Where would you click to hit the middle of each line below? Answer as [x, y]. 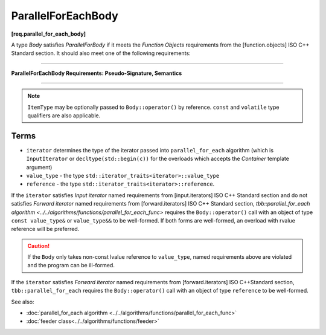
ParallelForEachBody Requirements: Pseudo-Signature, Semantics [97, 73]
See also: [23, 302]
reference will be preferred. [45, 229]
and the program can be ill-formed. [71, 265]
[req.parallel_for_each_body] [49, 34]
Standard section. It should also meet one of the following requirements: [101, 53]
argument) [39, 167]
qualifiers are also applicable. [64, 115]
